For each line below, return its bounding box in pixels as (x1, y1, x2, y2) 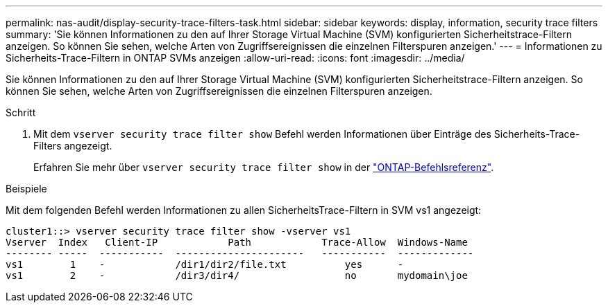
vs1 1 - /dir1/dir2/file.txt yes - (6, 259, 404, 270)
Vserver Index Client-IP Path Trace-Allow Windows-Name (6, 237, 468, 248)
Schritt (6, 107, 36, 118)
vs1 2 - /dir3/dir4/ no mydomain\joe (6, 270, 468, 281)
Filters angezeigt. (33, 140, 112, 152)
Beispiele (6, 183, 47, 194)
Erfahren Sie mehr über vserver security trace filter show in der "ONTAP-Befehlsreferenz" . (33, 161, 494, 173)
